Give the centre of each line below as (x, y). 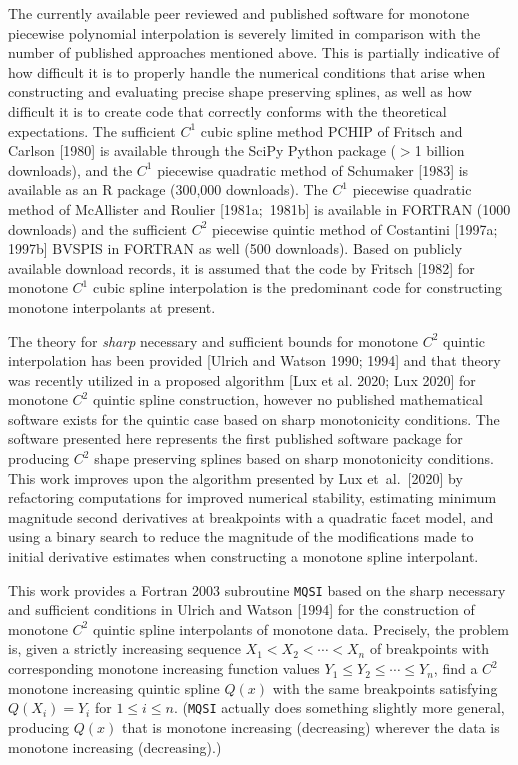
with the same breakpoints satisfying (385, 687)
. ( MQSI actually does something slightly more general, (339, 707)
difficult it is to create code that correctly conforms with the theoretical (227, 110)
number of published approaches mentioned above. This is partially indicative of (254, 52)
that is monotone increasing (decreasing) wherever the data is (311, 726)
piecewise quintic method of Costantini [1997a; (355, 228)
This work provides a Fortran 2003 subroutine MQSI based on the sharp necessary (257, 589)
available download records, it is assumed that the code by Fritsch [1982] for (241, 267)
